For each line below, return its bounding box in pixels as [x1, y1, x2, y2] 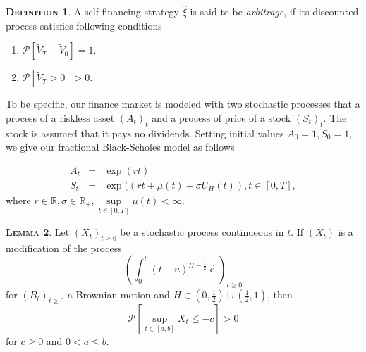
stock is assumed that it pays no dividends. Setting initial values [6, 125, 284, 140]
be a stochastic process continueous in [120, 225, 284, 239]
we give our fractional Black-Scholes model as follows [6, 139, 235, 154]
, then [267, 287, 293, 302]
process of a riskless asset [6, 110, 115, 125]
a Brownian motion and [67, 287, 170, 302]
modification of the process [6, 240, 122, 255]
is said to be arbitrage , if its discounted [190, 4, 359, 18]
